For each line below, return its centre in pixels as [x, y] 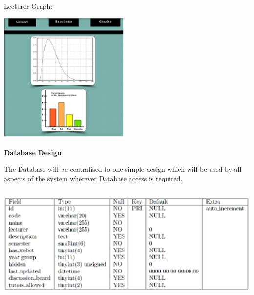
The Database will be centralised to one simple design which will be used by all [123, 169]
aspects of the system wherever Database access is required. [93, 178]
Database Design [33, 152]
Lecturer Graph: [28, 6]
